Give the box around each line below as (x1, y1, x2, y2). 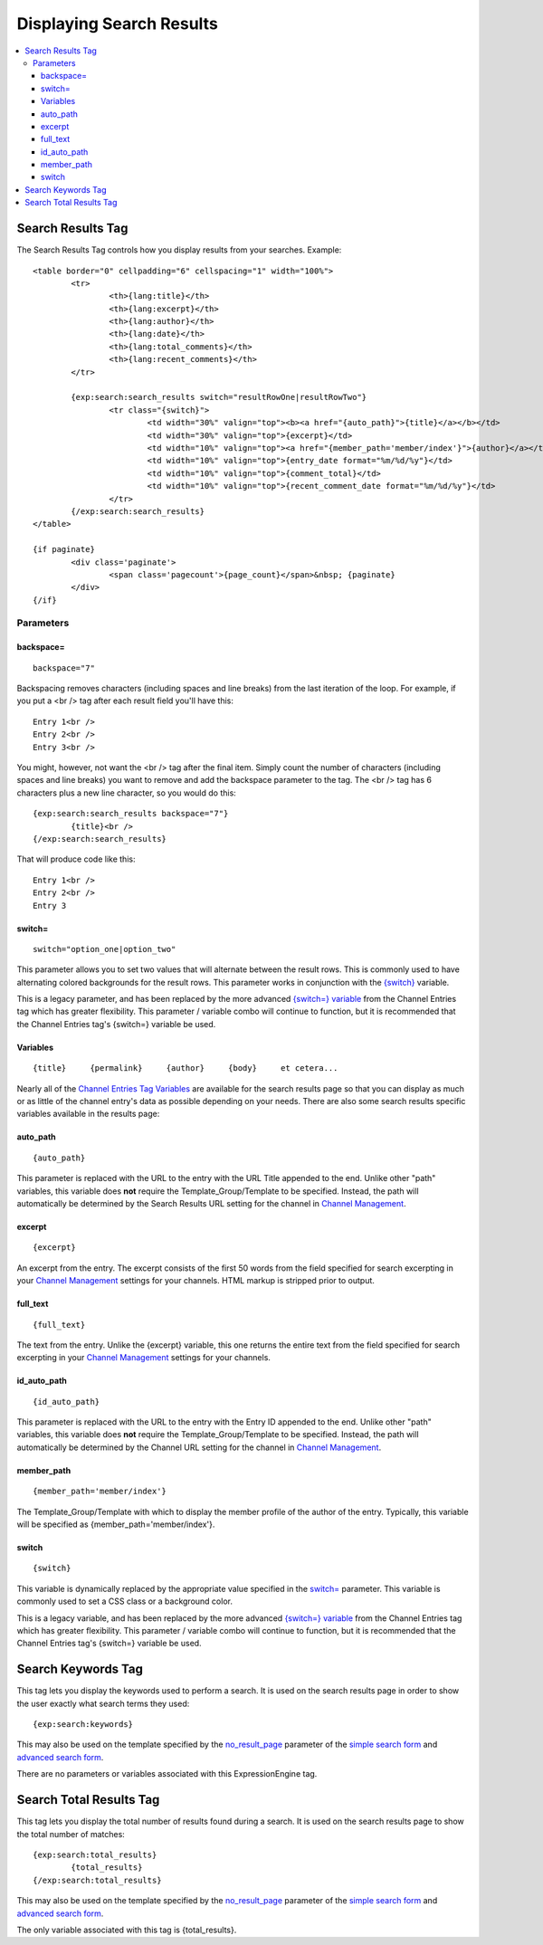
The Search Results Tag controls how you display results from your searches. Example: (16, 244, 342, 255)
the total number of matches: (16, 1828, 126, 1839)
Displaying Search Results (16, 14, 219, 33)
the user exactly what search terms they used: (16, 1698, 190, 1709)
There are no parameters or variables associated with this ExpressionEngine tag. (16, 1769, 318, 1779)
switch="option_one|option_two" (33, 944, 176, 954)
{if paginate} (33, 544, 95, 555)
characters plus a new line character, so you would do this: (16, 787, 237, 798)
